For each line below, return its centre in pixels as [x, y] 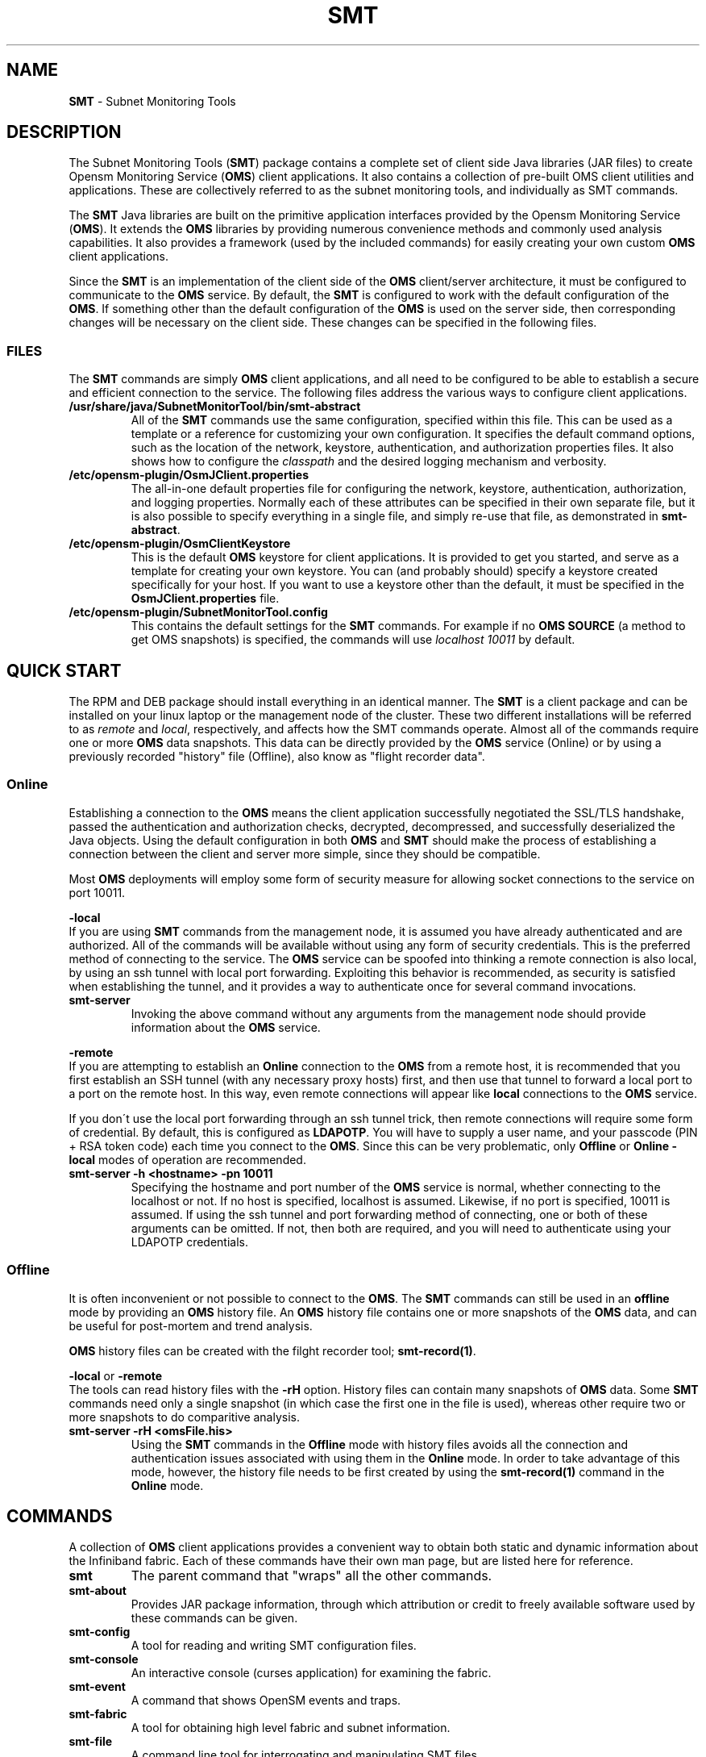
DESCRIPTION [64, 132]
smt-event [97, 1687]
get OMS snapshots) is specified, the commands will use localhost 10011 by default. [353, 640]
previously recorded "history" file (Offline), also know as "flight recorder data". [277, 757]
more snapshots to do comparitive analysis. [185, 1417]
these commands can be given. [214, 1618]
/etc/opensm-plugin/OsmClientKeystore [180, 544]
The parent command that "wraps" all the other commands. [311, 1576]
